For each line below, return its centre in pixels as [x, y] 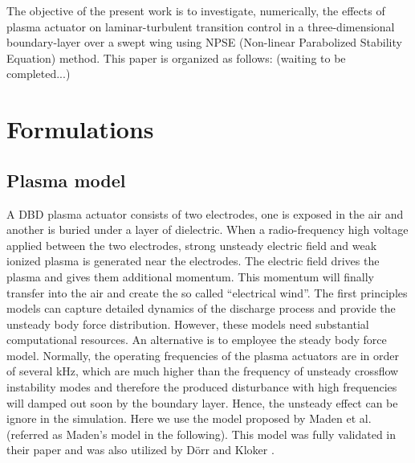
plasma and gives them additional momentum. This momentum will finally [190, 276]
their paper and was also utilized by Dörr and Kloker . [140, 450]
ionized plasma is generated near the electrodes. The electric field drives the [193, 261]
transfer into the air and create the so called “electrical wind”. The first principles [207, 292]
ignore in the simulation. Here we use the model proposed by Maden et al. [189, 418]
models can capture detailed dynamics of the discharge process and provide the [201, 308]
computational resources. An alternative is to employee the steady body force [197, 340]
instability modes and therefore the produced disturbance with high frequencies [202, 387]
